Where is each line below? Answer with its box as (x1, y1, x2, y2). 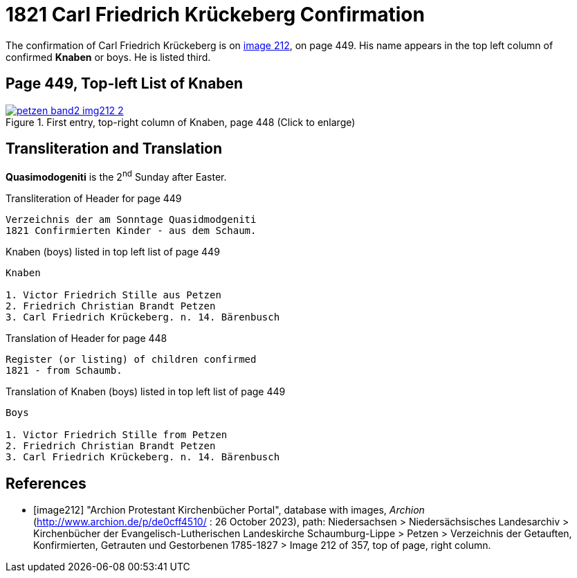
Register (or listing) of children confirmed (6, 354, 257, 365)
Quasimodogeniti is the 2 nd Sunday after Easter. (6, 169, 227, 183)
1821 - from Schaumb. (6, 365, 122, 377)
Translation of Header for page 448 (6, 332, 167, 345)
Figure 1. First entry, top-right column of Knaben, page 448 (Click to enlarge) (6, 116, 356, 128)
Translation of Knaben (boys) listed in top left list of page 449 (6, 386, 286, 398)
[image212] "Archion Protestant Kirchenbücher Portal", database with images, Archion (33, 503, 425, 516)
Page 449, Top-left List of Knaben (6, 75, 244, 93)
